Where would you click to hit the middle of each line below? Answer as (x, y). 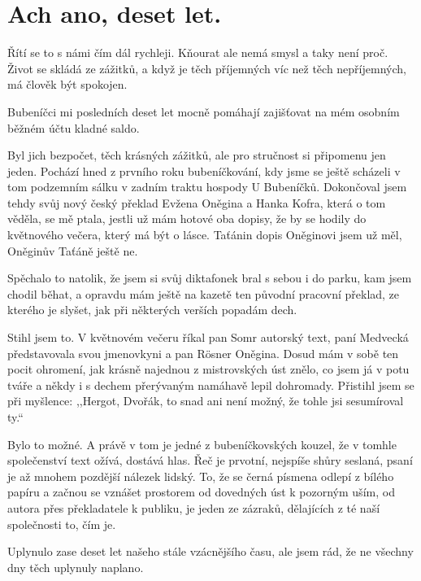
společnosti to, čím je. (62, 524)
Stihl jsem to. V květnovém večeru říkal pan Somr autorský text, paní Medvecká (208, 337)
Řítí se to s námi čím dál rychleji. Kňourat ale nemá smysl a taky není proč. (198, 52)
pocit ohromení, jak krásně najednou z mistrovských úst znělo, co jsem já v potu (208, 369)
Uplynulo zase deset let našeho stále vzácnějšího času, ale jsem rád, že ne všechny (210, 551)
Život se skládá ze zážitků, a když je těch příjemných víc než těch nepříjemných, (207, 68)
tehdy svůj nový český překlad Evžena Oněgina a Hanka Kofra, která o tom (197, 202)
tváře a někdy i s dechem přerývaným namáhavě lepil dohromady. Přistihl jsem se (211, 384)
